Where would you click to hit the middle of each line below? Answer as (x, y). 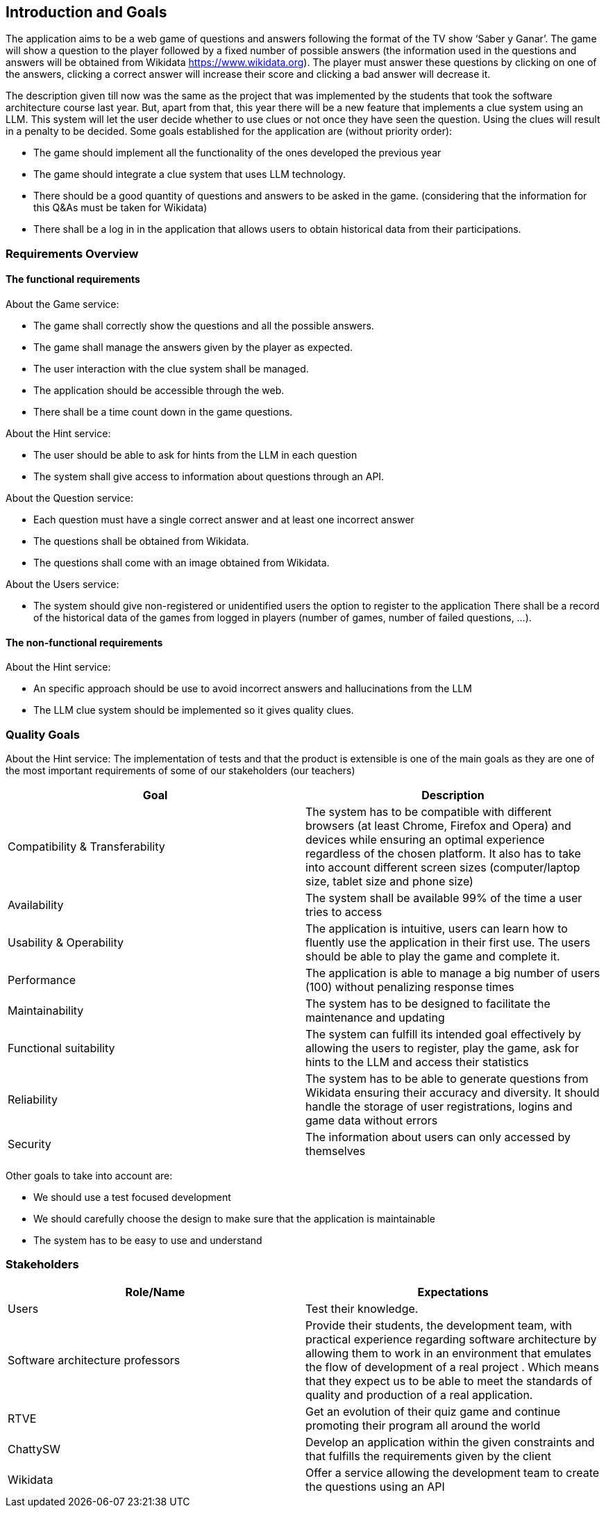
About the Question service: (69, 498)
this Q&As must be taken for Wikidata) (120, 208)
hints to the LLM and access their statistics (417, 1062)
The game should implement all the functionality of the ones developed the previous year (237, 153)
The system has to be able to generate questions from (447, 1078)
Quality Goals (43, 734)
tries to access (344, 911)
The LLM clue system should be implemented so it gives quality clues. (194, 710)
